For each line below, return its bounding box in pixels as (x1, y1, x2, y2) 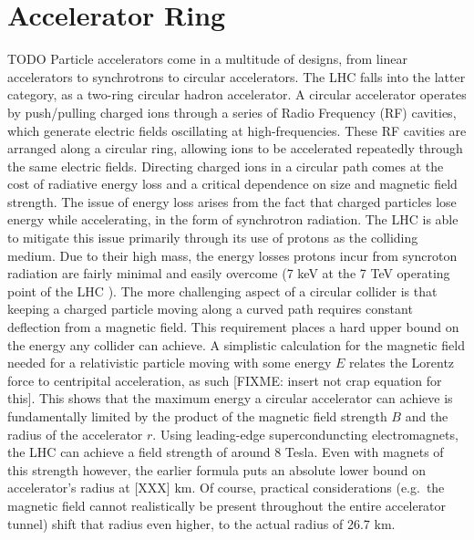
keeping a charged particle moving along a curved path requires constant (7, 299, 413, 318)
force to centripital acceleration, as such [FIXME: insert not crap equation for (7, 370, 442, 389)
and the (405, 407, 448, 425)
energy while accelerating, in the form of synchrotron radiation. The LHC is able (7, 210, 459, 229)
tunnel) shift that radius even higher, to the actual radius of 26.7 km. (7, 514, 396, 533)
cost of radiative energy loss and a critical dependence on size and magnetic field (7, 174, 458, 193)
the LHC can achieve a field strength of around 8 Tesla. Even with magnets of (7, 442, 444, 462)
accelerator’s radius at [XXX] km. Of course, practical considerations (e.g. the (7, 478, 445, 497)
